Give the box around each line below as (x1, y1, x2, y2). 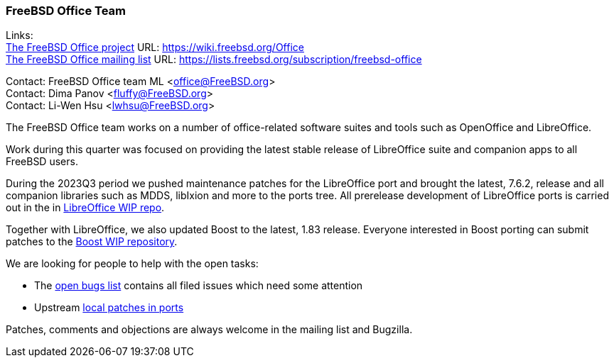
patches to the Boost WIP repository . (6, 235, 178, 248)
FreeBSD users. (6, 155, 78, 168)
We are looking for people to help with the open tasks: (6, 257, 259, 270)
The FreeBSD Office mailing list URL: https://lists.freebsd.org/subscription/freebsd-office (6, 53, 422, 66)
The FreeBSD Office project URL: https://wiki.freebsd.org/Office (6, 41, 304, 54)
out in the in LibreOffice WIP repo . (6, 201, 165, 214)
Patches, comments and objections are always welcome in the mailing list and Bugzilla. (6, 323, 413, 336)
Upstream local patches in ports (34, 301, 184, 314)
